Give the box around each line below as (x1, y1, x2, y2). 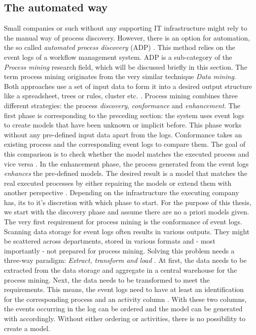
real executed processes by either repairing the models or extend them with (4, 177, 231, 188)
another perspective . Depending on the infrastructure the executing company (4, 187, 239, 198)
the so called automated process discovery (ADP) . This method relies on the (4, 42, 235, 52)
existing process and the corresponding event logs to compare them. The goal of (4, 139, 246, 149)
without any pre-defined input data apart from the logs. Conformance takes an (4, 129, 242, 139)
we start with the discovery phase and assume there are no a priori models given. (4, 207, 249, 217)
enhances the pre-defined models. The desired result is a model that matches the (4, 168, 248, 178)
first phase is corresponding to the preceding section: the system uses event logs (4, 110, 245, 120)
